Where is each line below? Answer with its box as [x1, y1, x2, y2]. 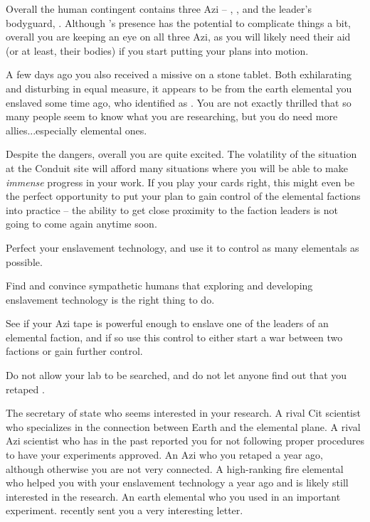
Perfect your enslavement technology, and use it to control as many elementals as [6, 240, 359, 255]
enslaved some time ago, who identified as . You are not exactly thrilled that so [6, 95, 351, 110]
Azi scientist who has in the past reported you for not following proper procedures [6, 433, 364, 448]
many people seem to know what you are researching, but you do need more [6, 109, 338, 124]
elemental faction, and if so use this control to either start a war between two [6, 329, 343, 344]
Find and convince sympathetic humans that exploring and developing [6, 278, 313, 293]
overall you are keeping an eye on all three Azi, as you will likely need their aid [6, 29, 351, 44]
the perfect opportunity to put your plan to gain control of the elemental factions [6, 188, 361, 203]
